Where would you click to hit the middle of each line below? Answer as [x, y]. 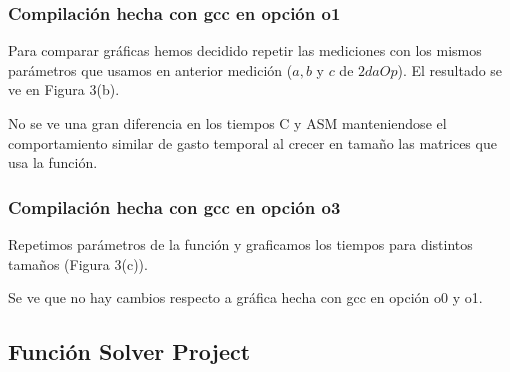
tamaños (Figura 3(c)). [78, 263]
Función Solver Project [129, 351]
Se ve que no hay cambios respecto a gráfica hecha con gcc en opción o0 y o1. [245, 297]
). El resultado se [450, 69]
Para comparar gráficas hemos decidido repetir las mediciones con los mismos [245, 50]
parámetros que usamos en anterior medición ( [150, 69]
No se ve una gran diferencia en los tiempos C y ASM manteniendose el [227, 123]
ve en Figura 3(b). [64, 89]
